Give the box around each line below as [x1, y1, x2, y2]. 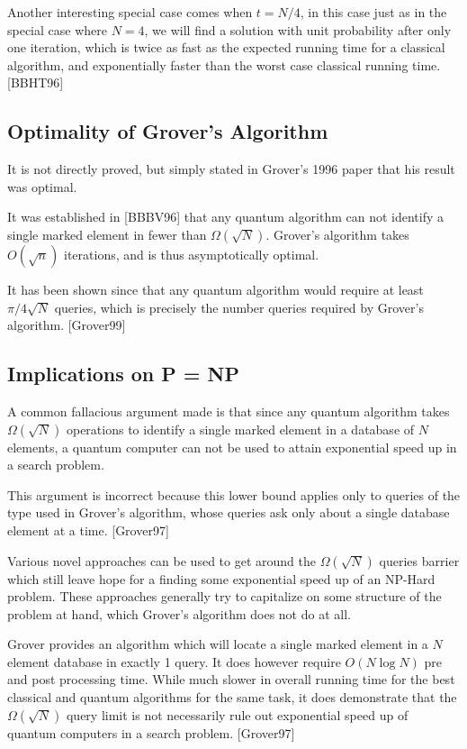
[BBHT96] [7, 73, 64, 92]
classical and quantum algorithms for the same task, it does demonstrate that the [7, 688, 457, 707]
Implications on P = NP [7, 360, 240, 388]
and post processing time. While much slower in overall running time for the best [7, 670, 455, 689]
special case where [7, 20, 107, 39]
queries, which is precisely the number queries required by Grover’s [54, 297, 424, 316]
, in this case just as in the [300, 3, 447, 21]
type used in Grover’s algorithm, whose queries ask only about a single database [7, 503, 450, 522]
